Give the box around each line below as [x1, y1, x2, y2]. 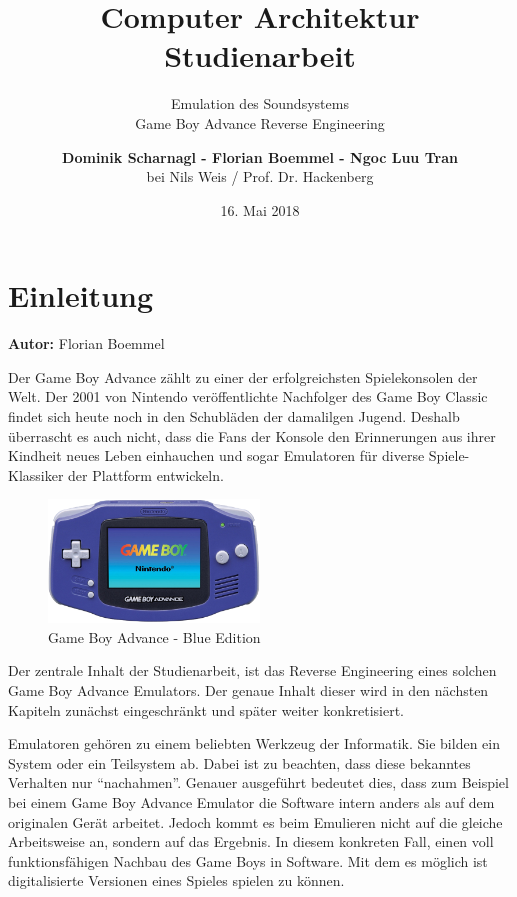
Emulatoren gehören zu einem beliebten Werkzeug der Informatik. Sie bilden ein [8, 733, 500, 754]
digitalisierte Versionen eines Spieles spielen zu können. [8, 870, 345, 891]
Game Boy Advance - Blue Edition [48, 626, 261, 647]
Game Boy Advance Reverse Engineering [135, 112, 385, 133]
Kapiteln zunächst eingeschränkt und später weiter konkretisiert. [8, 699, 405, 720]
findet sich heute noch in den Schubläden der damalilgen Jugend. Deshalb [8, 406, 460, 426]
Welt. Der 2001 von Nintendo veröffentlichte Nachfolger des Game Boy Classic [8, 386, 488, 407]
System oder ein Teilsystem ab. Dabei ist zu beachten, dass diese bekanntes [8, 752, 471, 773]
